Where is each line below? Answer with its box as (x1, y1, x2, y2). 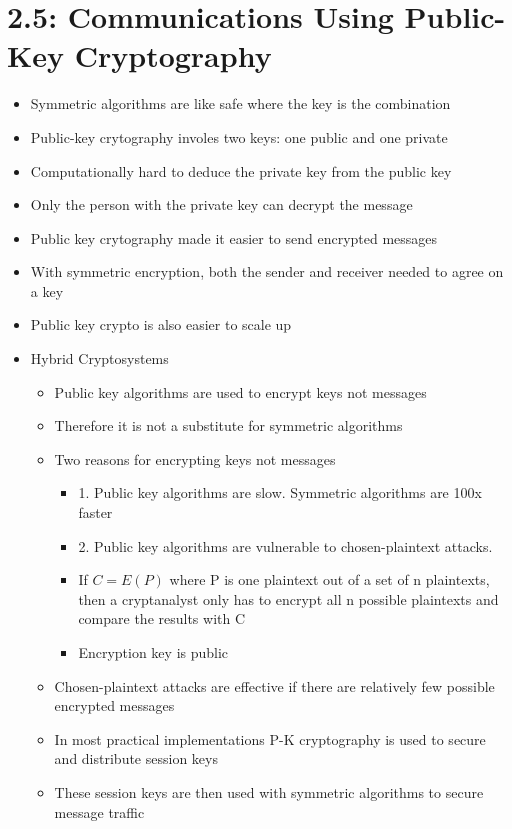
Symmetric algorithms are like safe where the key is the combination (30, 93, 451, 114)
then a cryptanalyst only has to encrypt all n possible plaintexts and (78, 588, 499, 609)
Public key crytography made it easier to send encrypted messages (30, 227, 438, 248)
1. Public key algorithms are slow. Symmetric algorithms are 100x (78, 482, 482, 503)
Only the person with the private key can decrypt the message (30, 194, 413, 215)
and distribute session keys (54, 748, 218, 769)
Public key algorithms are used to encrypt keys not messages (54, 381, 427, 402)
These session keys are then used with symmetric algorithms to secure (54, 781, 484, 802)
